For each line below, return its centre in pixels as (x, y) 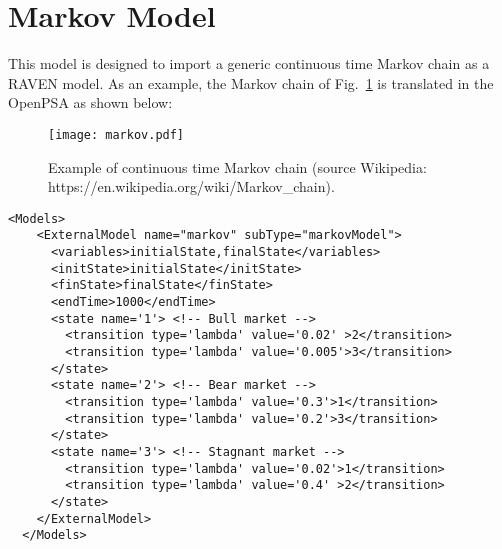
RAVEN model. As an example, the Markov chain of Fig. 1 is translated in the (251, 82)
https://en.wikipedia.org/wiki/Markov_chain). (191, 186)
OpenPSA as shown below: (90, 102)
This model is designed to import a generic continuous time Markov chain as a (249, 63)
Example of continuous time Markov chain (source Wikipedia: (237, 166)
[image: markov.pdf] (116, 134)
